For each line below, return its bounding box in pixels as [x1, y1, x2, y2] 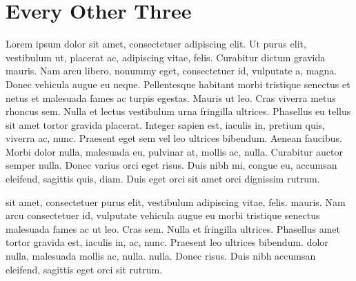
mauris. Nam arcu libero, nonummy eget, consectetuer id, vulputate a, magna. [6, 63, 337, 78]
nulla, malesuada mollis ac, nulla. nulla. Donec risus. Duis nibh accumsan [6, 249, 316, 263]
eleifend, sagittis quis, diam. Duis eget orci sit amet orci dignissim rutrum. [6, 171, 320, 186]
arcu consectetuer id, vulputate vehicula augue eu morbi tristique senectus [6, 208, 320, 222]
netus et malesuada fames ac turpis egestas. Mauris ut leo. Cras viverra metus [6, 90, 336, 105]
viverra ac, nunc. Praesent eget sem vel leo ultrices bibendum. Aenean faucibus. [6, 131, 342, 145]
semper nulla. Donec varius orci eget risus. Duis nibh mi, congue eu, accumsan [6, 158, 337, 172]
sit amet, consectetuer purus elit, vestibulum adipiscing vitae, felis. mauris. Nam [6, 194, 346, 209]
